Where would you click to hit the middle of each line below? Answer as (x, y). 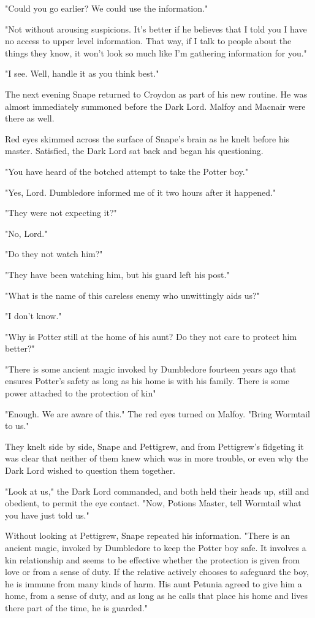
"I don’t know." (33, 316)
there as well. (30, 118)
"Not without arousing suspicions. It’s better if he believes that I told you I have (156, 29)
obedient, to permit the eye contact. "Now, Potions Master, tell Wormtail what (153, 503)
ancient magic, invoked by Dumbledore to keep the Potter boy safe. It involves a (156, 547)
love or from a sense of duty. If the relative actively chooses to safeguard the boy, (157, 572)
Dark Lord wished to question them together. (90, 470)
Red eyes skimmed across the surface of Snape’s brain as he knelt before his (147, 138)
